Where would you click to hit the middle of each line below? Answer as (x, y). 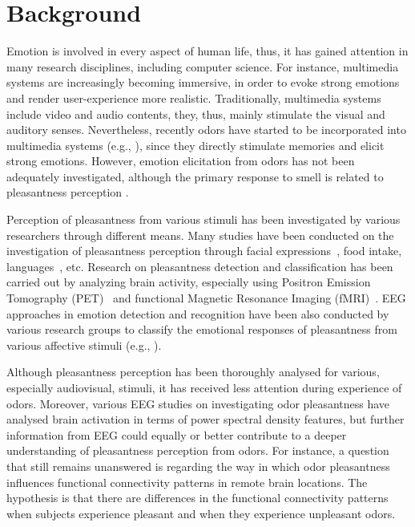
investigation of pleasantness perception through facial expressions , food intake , (204, 251)
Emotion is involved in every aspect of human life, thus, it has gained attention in (207, 51)
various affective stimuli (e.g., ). (84, 345)
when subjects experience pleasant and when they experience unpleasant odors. (201, 513)
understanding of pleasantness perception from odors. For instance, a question (198, 450)
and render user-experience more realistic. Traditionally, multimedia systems (194, 97)
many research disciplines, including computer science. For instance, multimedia (203, 66)
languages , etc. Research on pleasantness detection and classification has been (200, 266)
